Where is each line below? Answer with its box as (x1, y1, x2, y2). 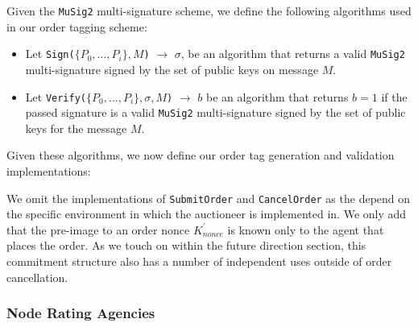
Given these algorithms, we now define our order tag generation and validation (6, 147, 395, 163)
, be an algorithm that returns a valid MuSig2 (180, 45, 405, 62)
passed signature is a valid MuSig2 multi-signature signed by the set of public (25, 104, 406, 121)
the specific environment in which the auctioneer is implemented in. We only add (6, 205, 407, 222)
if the (381, 88, 408, 105)
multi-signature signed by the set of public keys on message (25, 60, 319, 77)
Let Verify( (25, 88, 86, 105)
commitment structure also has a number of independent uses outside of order (6, 253, 392, 270)
